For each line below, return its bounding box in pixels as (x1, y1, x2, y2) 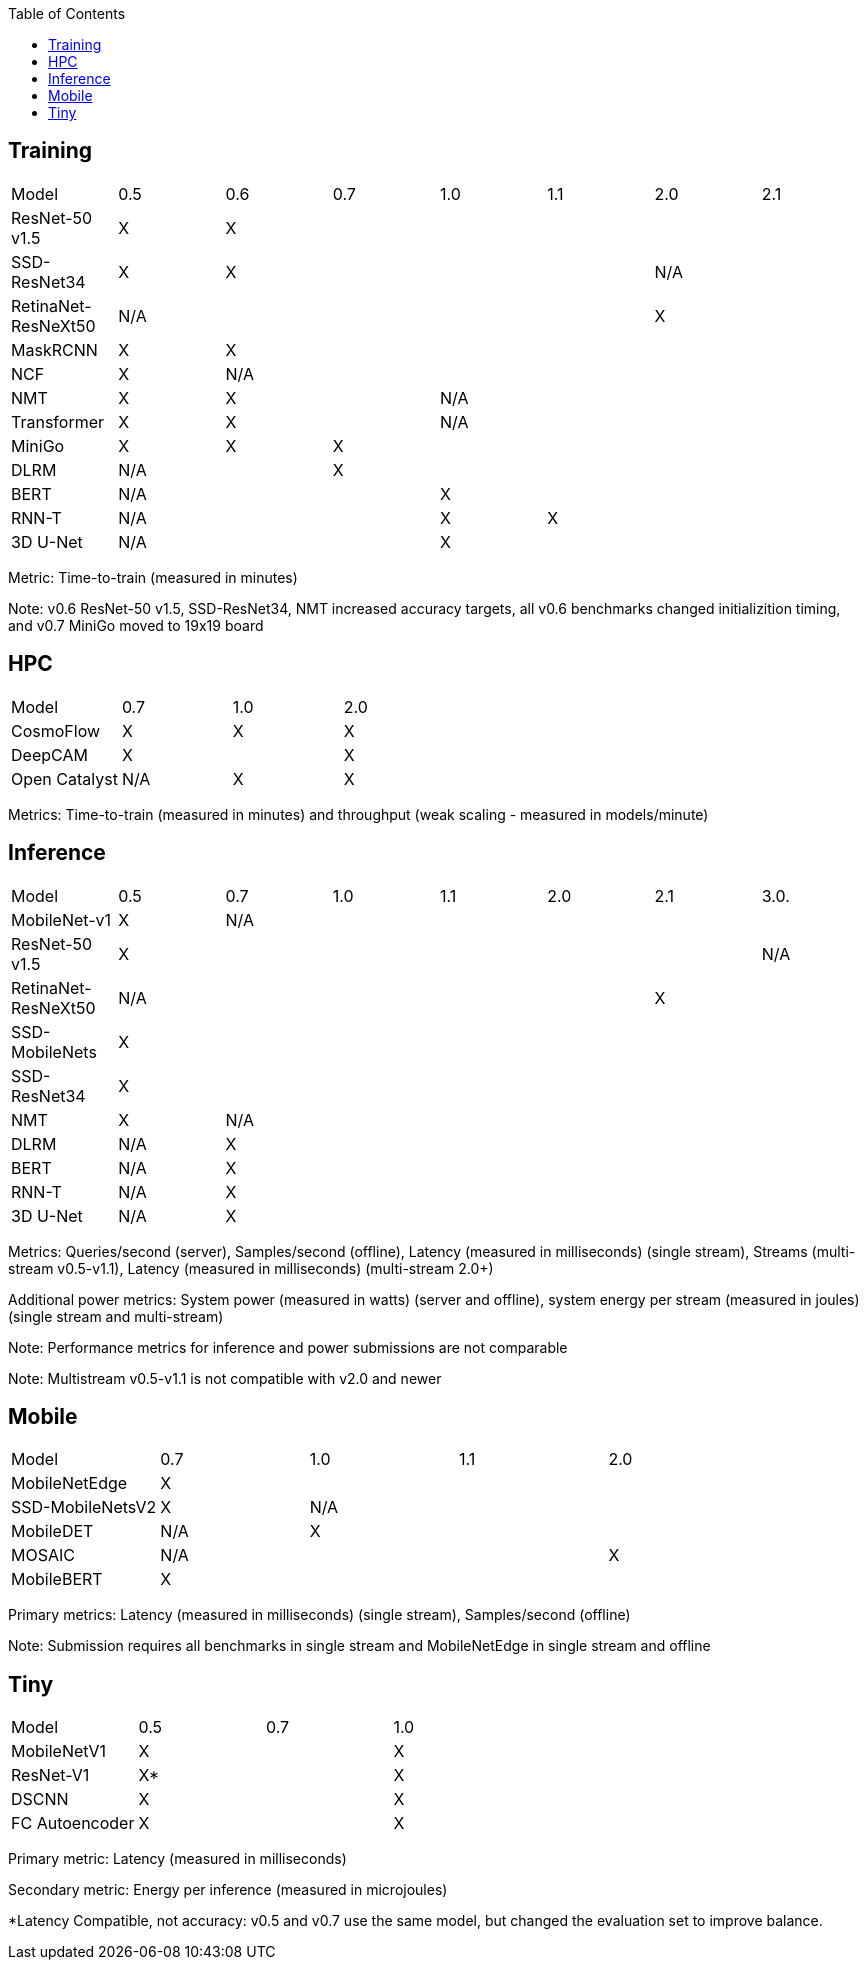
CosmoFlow (11, 720, 101, 741)
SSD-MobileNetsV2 (11, 1497, 157, 1518)
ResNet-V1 (11, 1765, 90, 1786)
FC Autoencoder (11, 1813, 135, 1834)
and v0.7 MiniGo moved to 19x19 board (8, 616, 264, 634)
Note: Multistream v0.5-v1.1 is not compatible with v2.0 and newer (8, 1369, 442, 1387)
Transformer (11, 411, 105, 432)
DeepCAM (11, 744, 88, 765)
